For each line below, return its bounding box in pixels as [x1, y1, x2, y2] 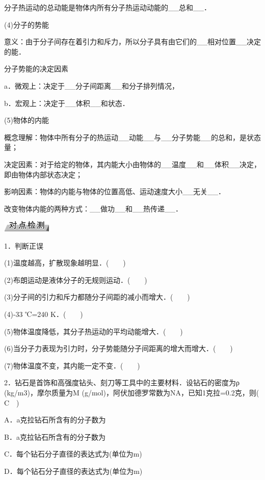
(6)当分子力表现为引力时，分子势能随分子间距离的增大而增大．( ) [4, 343, 233, 354]
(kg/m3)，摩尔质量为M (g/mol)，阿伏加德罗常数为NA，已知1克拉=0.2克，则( [4, 387, 259, 398]
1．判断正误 [4, 240, 43, 251]
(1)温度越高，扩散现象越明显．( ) [4, 257, 126, 268]
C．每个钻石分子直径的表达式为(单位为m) [4, 448, 142, 459]
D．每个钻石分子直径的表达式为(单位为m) [4, 466, 143, 476]
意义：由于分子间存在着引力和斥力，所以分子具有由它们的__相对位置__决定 [4, 36, 261, 47]
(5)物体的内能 [4, 115, 49, 125]
